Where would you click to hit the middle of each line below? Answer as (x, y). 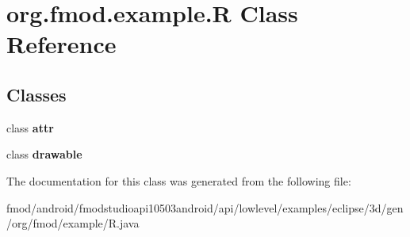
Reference (61, 44)
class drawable (44, 154)
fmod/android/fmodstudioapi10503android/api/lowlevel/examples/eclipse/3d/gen (205, 207)
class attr (30, 127)
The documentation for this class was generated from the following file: (179, 180)
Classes (36, 94)
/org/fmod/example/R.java (73, 223)
